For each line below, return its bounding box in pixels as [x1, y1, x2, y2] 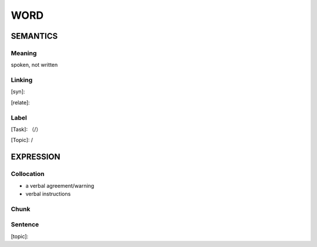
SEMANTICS [11, 31, 58, 41]
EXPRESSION [11, 152, 60, 162]
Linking [11, 76, 33, 84]
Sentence [11, 221, 39, 229]
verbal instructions [25, 190, 71, 197]
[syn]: [11, 88, 25, 95]
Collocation [11, 170, 45, 178]
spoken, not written [11, 62, 58, 69]
